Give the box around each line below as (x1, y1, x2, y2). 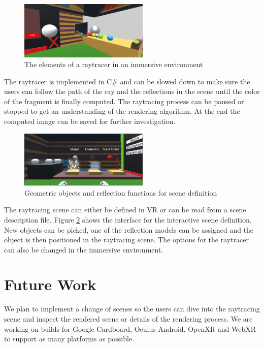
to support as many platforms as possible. (4, 333, 135, 344)
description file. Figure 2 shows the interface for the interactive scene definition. (4, 214, 252, 225)
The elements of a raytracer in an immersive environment (24, 59, 203, 70)
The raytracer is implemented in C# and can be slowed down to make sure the (4, 76, 250, 86)
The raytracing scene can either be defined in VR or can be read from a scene (4, 204, 246, 215)
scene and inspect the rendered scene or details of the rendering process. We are (4, 313, 253, 324)
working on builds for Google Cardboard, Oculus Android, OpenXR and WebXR (4, 323, 256, 334)
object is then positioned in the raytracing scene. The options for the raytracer (4, 234, 249, 245)
